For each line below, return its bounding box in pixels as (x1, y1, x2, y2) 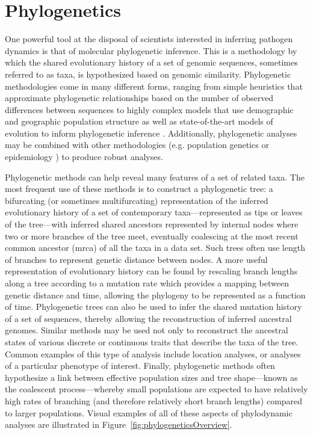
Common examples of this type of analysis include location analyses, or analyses (5, 347, 301, 360)
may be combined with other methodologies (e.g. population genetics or (5, 138, 269, 151)
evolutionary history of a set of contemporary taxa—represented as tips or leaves (5, 206, 303, 218)
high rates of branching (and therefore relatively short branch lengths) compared (5, 394, 303, 407)
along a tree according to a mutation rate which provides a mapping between (5, 277, 289, 289)
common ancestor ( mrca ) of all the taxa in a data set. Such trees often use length (5, 241, 305, 254)
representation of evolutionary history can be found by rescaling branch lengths (5, 265, 298, 277)
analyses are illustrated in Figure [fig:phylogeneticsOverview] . (5, 418, 232, 431)
